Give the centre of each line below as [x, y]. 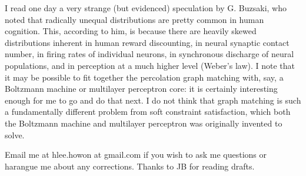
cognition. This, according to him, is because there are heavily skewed [131, 31]
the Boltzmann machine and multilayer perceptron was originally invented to [144, 123]
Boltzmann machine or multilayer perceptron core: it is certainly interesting [141, 89]
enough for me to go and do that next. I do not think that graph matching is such [153, 100]
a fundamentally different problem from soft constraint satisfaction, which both [148, 112]
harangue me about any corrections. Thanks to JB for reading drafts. [130, 166]
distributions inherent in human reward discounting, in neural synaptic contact [147, 42]
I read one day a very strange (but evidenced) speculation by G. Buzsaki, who [146, 8]
